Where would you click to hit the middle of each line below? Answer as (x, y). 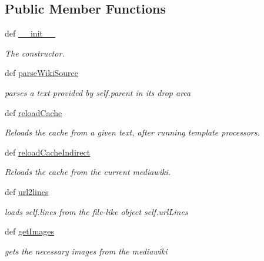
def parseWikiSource (42, 73)
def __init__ (30, 33)
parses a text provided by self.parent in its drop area (98, 92)
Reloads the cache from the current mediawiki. (88, 172)
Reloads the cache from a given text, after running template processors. (132, 132)
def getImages (30, 231)
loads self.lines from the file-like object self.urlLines (96, 211)
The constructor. (35, 53)
